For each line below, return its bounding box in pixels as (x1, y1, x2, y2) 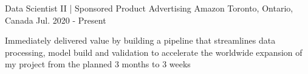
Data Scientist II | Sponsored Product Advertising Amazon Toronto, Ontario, (5, 2, 293, 14)
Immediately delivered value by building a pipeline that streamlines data (5, 34, 276, 47)
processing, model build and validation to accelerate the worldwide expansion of (5, 45, 303, 58)
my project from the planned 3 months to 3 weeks (5, 58, 191, 70)
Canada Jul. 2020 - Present (5, 13, 106, 26)
